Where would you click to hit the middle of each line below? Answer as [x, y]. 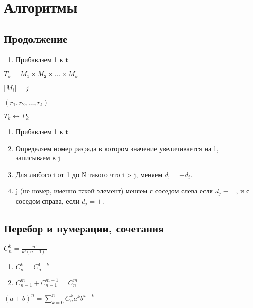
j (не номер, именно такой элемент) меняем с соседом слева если [114, 191]
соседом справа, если [47, 201]
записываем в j [38, 158]
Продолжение [36, 38]
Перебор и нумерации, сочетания [84, 228]
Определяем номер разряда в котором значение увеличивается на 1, [117, 148]
